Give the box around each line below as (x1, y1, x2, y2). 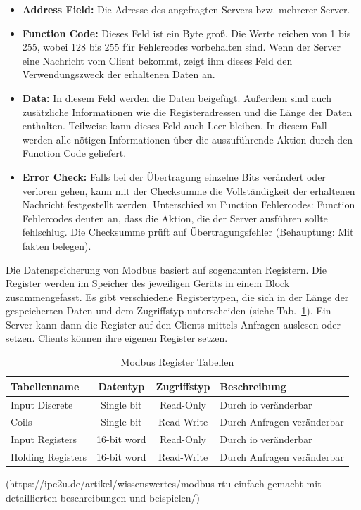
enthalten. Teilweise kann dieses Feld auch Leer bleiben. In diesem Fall (22, 118, 327, 133)
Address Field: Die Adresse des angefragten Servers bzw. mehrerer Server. (22, 2, 350, 16)
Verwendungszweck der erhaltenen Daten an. (22, 67, 215, 82)
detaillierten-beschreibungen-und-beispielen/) (6, 490, 200, 504)
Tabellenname (11, 378, 80, 393)
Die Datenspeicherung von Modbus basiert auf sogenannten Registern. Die (6, 262, 327, 276)
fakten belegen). (22, 238, 91, 253)
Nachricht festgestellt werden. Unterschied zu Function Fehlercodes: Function (22, 197, 355, 212)
